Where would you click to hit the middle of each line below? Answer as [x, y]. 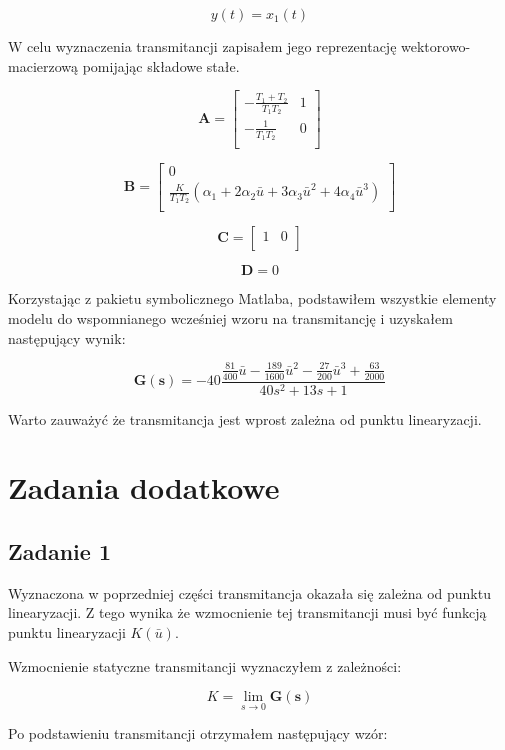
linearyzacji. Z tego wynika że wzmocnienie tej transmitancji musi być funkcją [247, 612]
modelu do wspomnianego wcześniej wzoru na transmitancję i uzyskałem [230, 317]
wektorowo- [436, 46]
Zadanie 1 [59, 551]
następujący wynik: [67, 337]
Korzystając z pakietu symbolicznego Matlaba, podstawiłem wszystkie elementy [252, 298]
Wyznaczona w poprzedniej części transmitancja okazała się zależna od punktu [249, 592]
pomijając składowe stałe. [161, 65]
